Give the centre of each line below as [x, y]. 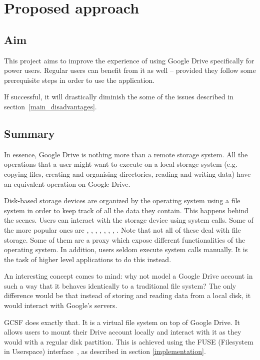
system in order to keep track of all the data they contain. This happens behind [126, 210]
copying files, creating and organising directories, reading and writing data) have [127, 174]
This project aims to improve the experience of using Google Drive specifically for [129, 60]
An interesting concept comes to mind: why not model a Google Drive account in [128, 276]
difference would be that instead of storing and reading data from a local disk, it [127, 295]
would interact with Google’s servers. [61, 305]
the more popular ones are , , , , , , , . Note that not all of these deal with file [122, 229]
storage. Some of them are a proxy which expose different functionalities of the [125, 239]
